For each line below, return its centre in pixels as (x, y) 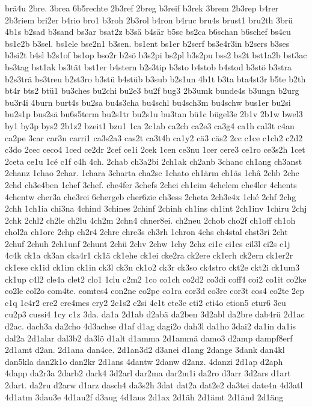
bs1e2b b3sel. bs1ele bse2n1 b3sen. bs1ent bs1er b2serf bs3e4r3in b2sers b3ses (147, 43)
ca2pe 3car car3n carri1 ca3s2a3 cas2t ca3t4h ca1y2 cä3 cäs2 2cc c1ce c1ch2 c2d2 (154, 137)
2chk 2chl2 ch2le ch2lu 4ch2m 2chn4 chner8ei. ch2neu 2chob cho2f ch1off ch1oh (150, 220)
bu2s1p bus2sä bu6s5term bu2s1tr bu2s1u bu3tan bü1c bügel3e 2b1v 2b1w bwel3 (154, 114)
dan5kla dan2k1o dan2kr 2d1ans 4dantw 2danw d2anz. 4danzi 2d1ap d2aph (144, 361)
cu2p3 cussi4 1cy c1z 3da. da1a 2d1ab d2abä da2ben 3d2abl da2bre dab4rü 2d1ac (155, 314)
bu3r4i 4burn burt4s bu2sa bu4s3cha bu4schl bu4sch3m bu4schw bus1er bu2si (148, 102)
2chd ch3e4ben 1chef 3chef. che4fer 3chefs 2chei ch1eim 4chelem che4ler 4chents (151, 184)
